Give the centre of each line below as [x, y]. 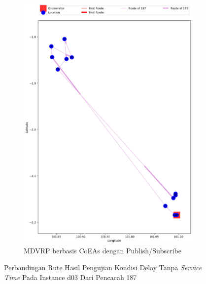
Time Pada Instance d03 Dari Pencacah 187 [70, 277]
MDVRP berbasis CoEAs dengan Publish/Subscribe [103, 251]
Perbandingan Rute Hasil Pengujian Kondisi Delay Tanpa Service [103, 267]
